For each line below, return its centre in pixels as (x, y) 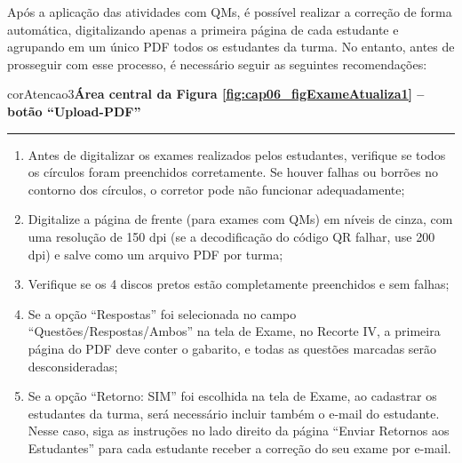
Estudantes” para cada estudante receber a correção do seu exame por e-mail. (239, 447)
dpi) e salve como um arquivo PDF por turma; (155, 254)
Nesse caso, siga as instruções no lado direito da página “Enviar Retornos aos (239, 431)
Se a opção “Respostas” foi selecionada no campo (162, 313)
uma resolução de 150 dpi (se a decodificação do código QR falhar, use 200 (231, 236)
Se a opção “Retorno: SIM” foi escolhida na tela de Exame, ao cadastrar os (232, 396)
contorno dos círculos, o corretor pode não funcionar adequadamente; (216, 189)
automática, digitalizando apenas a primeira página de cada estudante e (203, 29)
